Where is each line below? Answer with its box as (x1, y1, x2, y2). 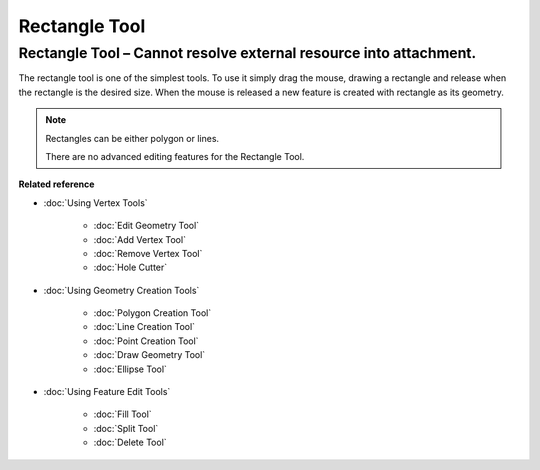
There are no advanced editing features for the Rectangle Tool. (45, 150, 305, 162)
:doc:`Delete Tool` (93, 436, 167, 449)
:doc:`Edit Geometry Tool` (93, 220, 200, 232)
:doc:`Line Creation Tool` (93, 321, 195, 333)
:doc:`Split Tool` (93, 422, 159, 434)
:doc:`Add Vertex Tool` (93, 233, 187, 245)
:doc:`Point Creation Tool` (93, 335, 199, 347)
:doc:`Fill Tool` (93, 408, 152, 420)
